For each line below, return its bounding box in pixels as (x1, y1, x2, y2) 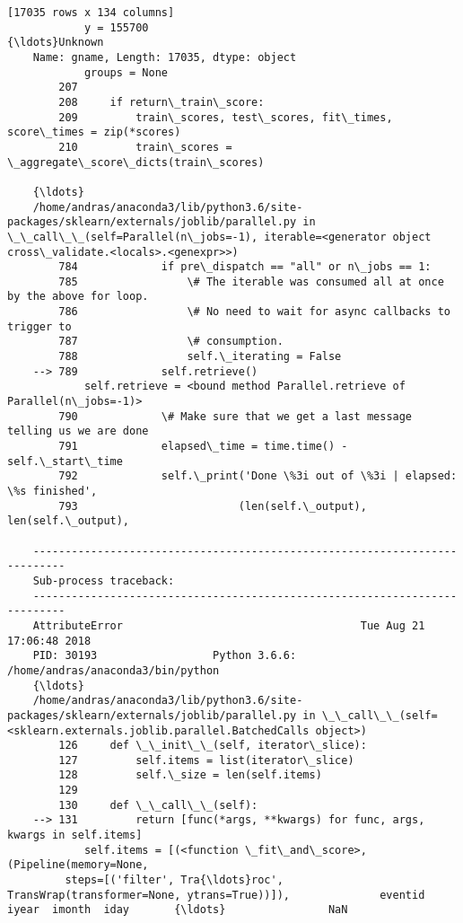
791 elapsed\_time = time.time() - (58, 440, 348, 453)
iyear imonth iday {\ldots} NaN (7, 903, 348, 917)
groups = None (83, 66, 168, 79)
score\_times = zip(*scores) (7, 126, 181, 139)
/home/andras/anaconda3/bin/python (7, 664, 220, 677)
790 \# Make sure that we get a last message (58, 409, 413, 423)
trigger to (7, 320, 72, 333)
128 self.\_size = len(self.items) (58, 769, 322, 782)
